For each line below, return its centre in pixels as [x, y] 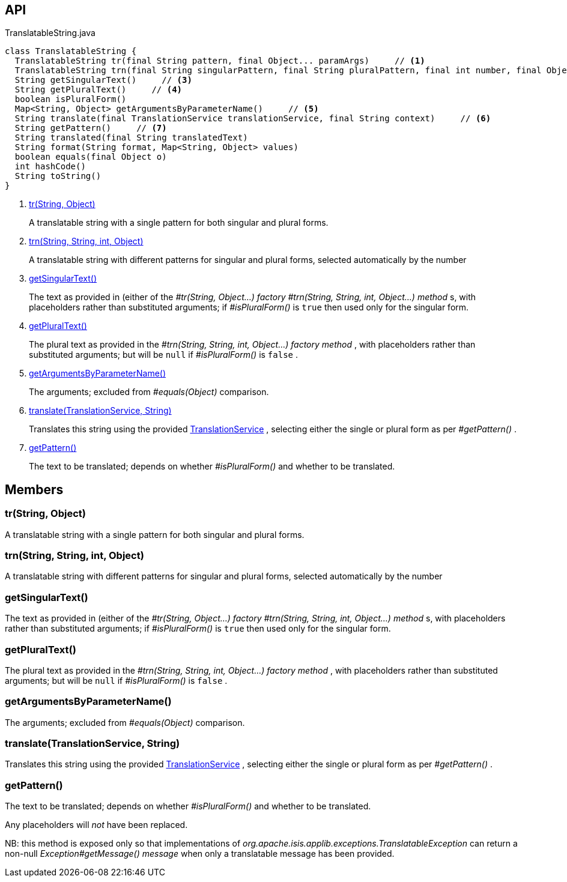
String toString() [58, 176]
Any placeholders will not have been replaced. [96, 825]
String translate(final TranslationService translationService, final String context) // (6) [253, 119]
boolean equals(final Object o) [91, 157]
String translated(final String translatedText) [131, 138]
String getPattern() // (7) [91, 128]
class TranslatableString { [71, 51]
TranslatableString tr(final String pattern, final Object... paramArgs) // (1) [220, 61]
